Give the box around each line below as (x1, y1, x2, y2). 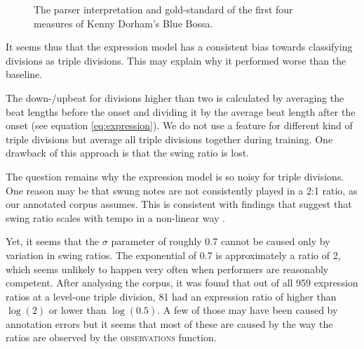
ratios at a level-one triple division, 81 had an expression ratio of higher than (6, 289, 337, 303)
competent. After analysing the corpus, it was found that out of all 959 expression (6, 275, 358, 290)
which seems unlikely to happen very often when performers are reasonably (6, 261, 329, 276)
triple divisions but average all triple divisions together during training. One (6, 131, 333, 146)
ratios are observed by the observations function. (6, 330, 217, 345)
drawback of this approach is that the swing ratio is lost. (6, 145, 250, 160)
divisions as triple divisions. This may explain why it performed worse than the (6, 53, 346, 67)
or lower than (48, 303, 107, 317)
